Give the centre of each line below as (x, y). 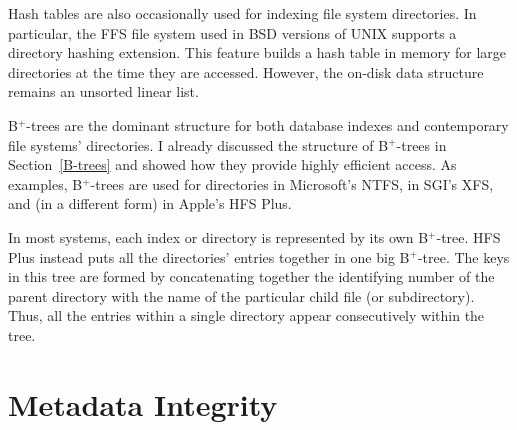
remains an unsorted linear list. (103, 91)
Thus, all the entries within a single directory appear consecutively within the (246, 315)
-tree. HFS (468, 236)
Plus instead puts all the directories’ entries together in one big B (209, 256)
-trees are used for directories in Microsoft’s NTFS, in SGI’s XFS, (292, 183)
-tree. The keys (463, 256)
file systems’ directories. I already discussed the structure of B (198, 144)
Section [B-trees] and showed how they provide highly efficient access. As (232, 164)
